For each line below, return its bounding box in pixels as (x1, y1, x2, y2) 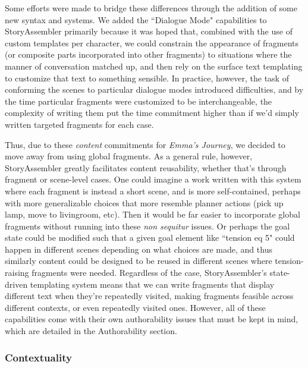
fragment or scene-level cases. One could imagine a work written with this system (5, 173, 301, 185)
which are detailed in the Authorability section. (5, 325, 177, 337)
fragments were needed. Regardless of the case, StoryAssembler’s (32, 266, 267, 279)
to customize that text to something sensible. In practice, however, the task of (5, 71, 289, 84)
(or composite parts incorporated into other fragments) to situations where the (5, 48, 292, 61)
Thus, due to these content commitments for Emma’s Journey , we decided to (5, 138, 285, 150)
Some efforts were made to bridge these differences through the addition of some (5, 2, 298, 14)
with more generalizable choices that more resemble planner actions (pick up (5, 196, 284, 209)
